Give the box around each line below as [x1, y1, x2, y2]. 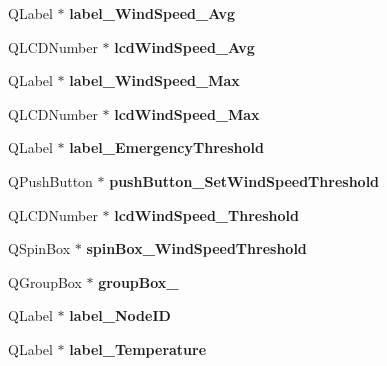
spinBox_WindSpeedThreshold [86, 238, 307, 259]
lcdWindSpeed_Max [114, 103, 260, 124]
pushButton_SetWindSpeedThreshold [109, 170, 380, 191]
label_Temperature [69, 338, 207, 359]
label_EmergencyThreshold [69, 137, 264, 158]
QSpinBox [8, 238, 71, 259]
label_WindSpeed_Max [69, 70, 240, 91]
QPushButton [8, 170, 93, 191]
